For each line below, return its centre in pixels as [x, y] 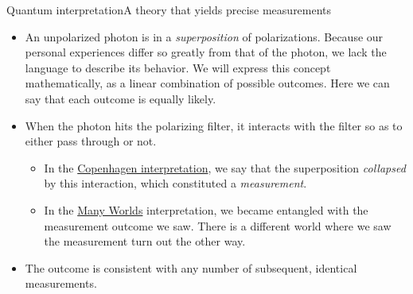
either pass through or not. [91, 141]
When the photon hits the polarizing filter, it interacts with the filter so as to [214, 125]
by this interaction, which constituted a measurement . [175, 183]
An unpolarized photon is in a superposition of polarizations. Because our [204, 36]
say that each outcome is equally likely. [121, 98]
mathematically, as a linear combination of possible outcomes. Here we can [207, 83]
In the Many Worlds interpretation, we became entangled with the [206, 209]
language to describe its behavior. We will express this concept [178, 67]
